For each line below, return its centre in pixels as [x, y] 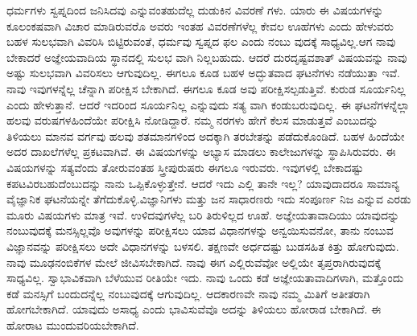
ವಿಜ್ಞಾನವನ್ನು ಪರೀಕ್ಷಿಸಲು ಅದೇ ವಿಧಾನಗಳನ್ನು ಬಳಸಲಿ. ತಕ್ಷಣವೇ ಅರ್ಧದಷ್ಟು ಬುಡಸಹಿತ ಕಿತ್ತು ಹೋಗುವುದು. [203, 246]
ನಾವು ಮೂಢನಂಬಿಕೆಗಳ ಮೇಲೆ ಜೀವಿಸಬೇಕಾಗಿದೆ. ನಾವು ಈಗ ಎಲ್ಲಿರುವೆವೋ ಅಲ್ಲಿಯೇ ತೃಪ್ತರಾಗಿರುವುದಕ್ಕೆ [194, 262]
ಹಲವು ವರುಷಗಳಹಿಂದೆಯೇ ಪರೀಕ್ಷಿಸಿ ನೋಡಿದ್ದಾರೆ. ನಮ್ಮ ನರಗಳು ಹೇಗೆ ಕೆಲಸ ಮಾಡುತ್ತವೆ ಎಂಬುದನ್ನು [192, 120]
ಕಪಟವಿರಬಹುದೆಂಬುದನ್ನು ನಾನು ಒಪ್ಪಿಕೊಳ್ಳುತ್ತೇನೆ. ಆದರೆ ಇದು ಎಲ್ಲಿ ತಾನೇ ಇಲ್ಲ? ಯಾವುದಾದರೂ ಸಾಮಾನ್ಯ [203, 183]
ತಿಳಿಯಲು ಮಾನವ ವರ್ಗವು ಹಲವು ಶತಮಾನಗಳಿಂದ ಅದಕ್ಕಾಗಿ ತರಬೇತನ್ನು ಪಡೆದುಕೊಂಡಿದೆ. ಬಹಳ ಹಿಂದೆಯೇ [206, 135]
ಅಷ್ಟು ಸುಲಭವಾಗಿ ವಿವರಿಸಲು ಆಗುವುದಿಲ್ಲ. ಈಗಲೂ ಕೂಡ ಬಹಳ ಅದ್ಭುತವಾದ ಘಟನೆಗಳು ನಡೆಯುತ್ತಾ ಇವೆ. [204, 73]
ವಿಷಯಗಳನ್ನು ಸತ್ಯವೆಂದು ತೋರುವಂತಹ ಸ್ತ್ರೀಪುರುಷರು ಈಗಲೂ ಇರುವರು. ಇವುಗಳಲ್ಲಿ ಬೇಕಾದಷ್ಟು [185, 167]
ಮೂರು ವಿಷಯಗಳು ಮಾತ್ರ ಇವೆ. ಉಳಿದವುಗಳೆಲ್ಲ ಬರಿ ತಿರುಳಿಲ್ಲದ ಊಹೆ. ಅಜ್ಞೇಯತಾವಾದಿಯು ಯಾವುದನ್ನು [203, 214]
